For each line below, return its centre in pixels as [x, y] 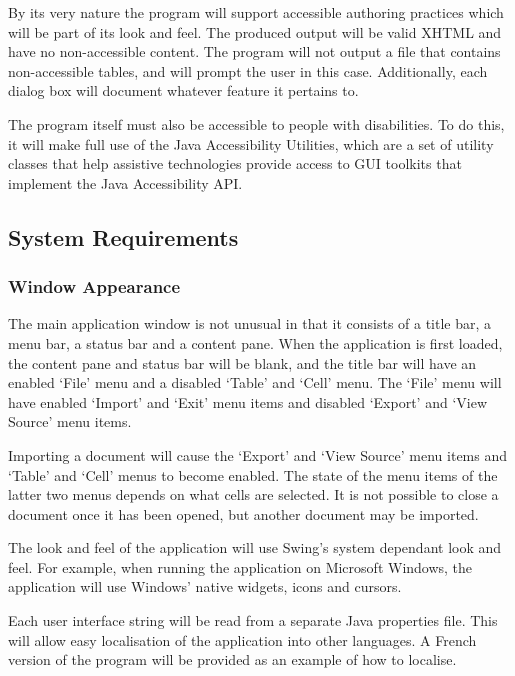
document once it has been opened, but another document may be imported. [243, 513]
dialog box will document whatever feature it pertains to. [183, 90]
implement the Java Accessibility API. [125, 182]
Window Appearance [94, 286]
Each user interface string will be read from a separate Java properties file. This [253, 620]
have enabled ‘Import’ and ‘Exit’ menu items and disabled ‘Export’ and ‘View [248, 401]
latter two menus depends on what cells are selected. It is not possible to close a [253, 494]
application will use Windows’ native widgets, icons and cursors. [205, 586]
